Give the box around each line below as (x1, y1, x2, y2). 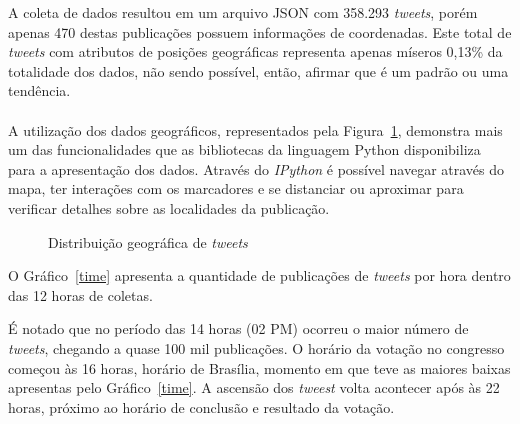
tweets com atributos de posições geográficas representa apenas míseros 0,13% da (8, 41, 503, 62)
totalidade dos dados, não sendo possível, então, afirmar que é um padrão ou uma (8, 60, 509, 81)
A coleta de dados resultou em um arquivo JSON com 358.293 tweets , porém (8, 2, 478, 22)
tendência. (8, 80, 71, 101)
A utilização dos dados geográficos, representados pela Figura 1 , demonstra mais (8, 119, 503, 140)
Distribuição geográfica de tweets (48, 231, 248, 252)
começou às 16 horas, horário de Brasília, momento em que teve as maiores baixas (8, 357, 511, 378)
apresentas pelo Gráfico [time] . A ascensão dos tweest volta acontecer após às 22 (8, 377, 500, 398)
